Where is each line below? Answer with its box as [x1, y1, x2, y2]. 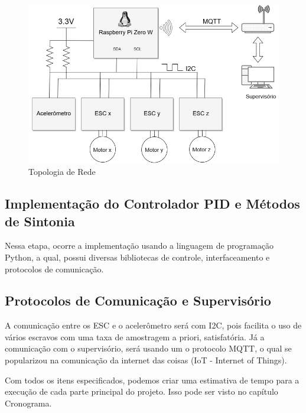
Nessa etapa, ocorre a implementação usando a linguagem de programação [5, 239, 274, 252]
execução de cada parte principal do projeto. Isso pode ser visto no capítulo [5, 385, 278, 398]
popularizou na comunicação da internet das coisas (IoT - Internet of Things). [5, 354, 287, 366]
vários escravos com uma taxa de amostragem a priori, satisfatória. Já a [5, 330, 265, 343]
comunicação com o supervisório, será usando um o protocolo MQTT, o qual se [5, 342, 292, 355]
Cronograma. [5, 396, 52, 409]
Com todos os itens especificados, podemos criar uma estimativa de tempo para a [5, 373, 300, 386]
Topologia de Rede [28, 165, 96, 178]
